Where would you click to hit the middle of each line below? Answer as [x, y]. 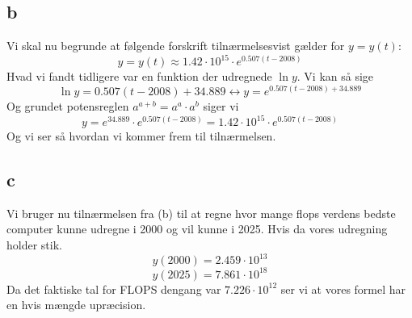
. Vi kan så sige [335, 76]
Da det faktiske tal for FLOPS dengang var [114, 289]
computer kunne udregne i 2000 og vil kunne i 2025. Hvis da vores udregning [197, 229]
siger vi [221, 105]
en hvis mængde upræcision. [76, 305]
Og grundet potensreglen [68, 105]
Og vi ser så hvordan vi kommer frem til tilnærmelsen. [141, 136]
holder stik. [34, 245]
